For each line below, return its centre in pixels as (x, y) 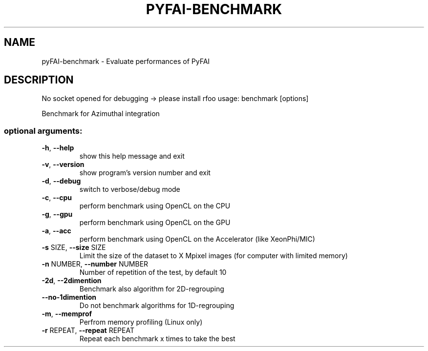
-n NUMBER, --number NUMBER (95, 264)
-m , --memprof (67, 314)
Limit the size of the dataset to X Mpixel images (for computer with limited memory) (214, 256)
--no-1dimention (69, 297)
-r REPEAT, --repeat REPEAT (88, 330)
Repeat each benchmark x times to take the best (157, 339)
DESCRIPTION (39, 80)
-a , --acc (56, 231)
